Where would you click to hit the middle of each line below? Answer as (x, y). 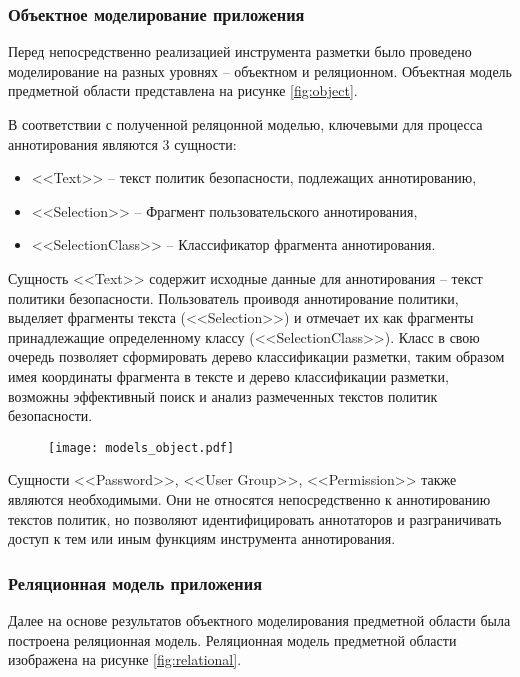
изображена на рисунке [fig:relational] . (125, 659)
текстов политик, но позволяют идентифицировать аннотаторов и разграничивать (255, 518)
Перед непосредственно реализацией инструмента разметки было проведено (240, 51)
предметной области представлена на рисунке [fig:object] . (183, 90)
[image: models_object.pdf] (141, 447)
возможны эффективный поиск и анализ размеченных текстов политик (223, 395)
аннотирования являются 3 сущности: (122, 143)
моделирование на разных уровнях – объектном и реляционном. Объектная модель (260, 70)
